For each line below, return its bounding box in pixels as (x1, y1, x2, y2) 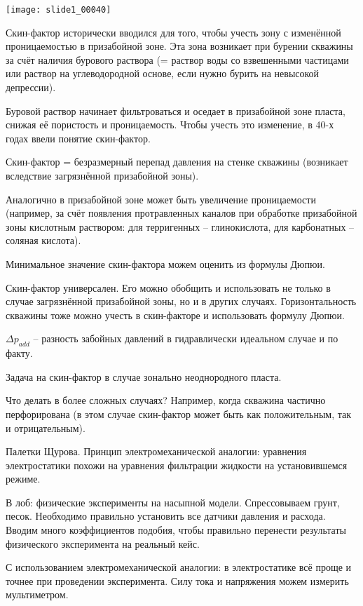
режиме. (6, 471, 41, 486)
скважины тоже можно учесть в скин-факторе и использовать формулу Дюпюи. (6, 307, 345, 322)
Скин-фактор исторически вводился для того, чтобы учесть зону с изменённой (6, 25, 341, 39)
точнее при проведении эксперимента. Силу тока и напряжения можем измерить (6, 573, 349, 588)
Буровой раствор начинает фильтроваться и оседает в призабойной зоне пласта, (6, 103, 345, 118)
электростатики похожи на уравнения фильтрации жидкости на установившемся (6, 457, 348, 472)
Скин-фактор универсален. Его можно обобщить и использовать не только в (6, 280, 331, 295)
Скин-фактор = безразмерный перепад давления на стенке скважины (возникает (6, 154, 348, 169)
